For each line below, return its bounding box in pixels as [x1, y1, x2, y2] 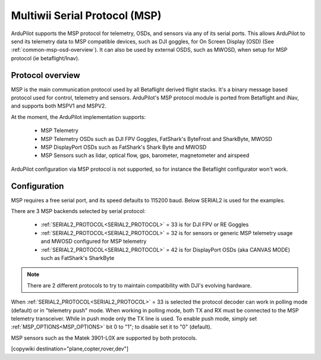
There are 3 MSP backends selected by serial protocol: [11, 208, 146, 215]
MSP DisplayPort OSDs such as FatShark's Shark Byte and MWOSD [40, 143, 207, 151]
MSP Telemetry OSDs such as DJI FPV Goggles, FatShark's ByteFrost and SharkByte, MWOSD [40, 135, 273, 142]
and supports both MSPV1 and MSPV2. [11, 102, 107, 109]
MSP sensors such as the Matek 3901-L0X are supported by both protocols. [11, 334, 197, 342]
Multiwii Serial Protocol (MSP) [11, 9, 162, 22]
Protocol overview [11, 70, 80, 80]
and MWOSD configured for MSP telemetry [40, 238, 147, 245]
